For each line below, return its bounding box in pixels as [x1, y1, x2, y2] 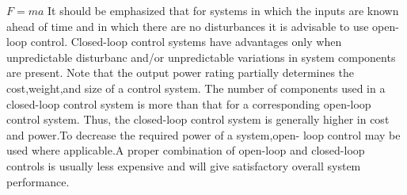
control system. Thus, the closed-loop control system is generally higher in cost [6, 111, 390, 128]
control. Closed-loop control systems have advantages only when [30, 33, 342, 50]
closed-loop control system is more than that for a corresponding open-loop [6, 95, 371, 112]
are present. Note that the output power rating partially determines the [6, 64, 355, 81]
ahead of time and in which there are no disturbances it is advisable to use [6, 17, 369, 34]
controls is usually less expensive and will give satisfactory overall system [6, 157, 361, 174]
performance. [6, 173, 70, 189]
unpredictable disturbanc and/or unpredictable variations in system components [6, 48, 396, 65]
